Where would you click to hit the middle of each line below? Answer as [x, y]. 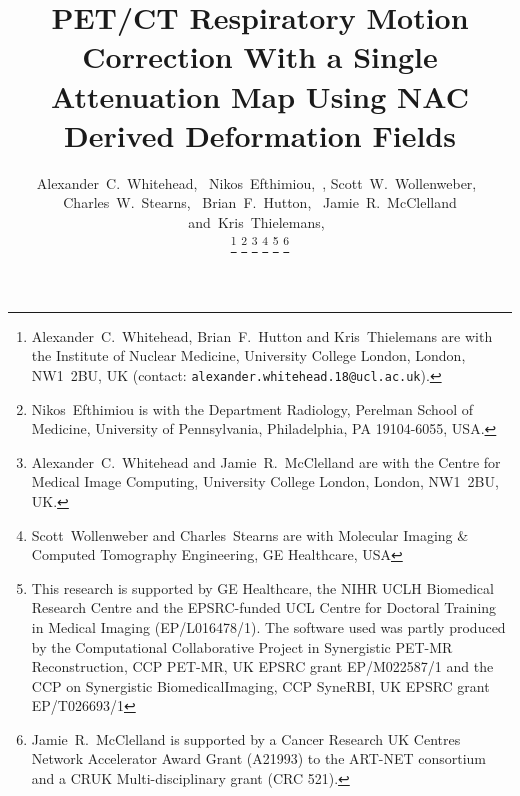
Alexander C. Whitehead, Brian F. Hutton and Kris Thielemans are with [262, 335]
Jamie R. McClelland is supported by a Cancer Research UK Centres [246, 738]
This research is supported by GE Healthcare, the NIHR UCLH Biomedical [262, 587]
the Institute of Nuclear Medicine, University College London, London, [248, 355]
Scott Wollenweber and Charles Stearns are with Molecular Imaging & [250, 534]
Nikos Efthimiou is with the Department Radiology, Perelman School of [252, 408]
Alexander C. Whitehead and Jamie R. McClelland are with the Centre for [266, 461]
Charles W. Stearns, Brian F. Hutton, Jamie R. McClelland [260, 202]
